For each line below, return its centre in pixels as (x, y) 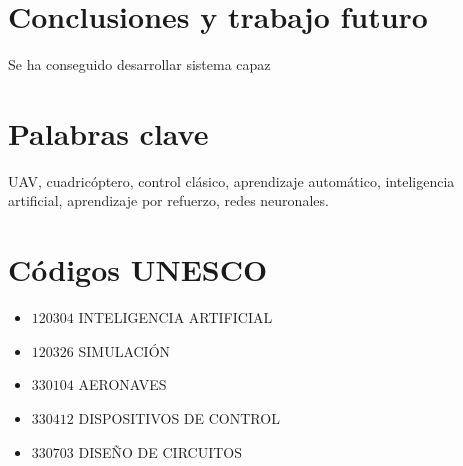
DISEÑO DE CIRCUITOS (160, 451)
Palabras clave (108, 132)
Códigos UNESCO (138, 269)
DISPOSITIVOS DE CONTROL (179, 417)
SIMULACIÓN (124, 350)
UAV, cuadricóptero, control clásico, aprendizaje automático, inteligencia (231, 180)
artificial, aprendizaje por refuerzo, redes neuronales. (168, 200)
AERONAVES (122, 384)
